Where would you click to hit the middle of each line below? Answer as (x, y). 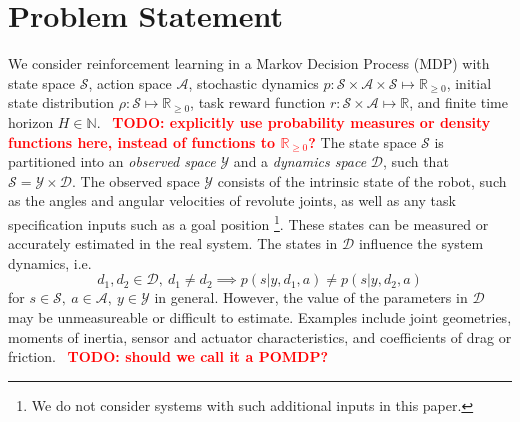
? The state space (362, 141)
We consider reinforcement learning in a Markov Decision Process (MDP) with (249, 63)
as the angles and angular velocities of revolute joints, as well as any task (232, 200)
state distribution (61, 102)
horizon (31, 121)
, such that (416, 161)
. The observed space (135, 180)
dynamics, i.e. (50, 262)
